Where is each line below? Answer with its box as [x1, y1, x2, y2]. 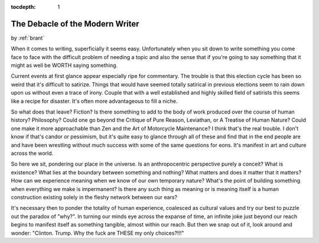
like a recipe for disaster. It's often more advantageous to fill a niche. [11, 98, 178, 105]
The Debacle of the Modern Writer [11, 18, 139, 29]
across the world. [11, 150, 54, 157]
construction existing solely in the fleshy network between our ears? [11, 193, 177, 200]
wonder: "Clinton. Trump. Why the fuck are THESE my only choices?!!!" [11, 229, 184, 236]
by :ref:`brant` [11, 34, 45, 41]
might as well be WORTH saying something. [11, 62, 118, 69]
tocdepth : [11, 4, 36, 10]
